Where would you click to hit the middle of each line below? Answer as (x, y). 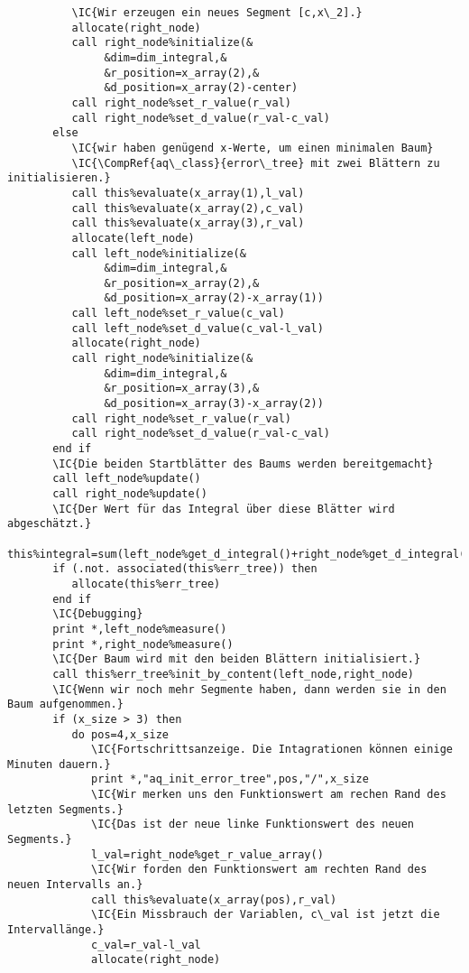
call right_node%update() (130, 494)
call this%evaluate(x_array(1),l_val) (188, 193)
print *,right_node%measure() (143, 644)
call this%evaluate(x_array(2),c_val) (188, 208)
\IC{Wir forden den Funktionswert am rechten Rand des (259, 870)
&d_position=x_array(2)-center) (201, 88)
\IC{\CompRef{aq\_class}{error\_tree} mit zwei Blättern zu (256, 163)
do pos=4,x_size (120, 734)
